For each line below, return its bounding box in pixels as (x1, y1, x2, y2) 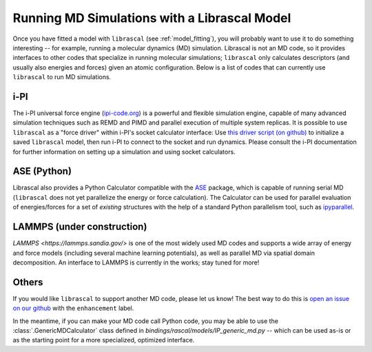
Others (12, 276, 43, 288)
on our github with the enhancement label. (12, 304, 134, 313)
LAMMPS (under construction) (12, 221, 147, 233)
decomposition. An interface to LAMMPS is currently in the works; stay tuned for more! (12, 258, 260, 267)
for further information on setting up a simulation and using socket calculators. (12, 147, 236, 156)
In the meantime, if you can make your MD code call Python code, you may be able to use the (12, 317, 279, 325)
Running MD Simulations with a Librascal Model (12, 10, 291, 25)
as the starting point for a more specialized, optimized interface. (12, 336, 195, 344)
